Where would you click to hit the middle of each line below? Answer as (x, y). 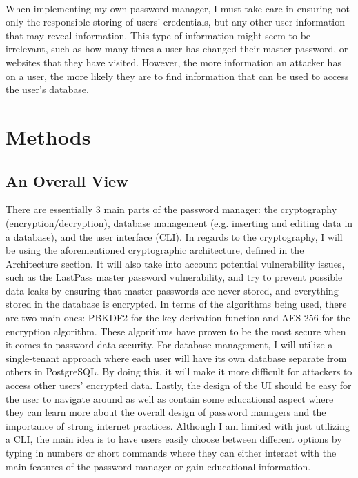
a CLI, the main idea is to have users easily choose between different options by (174, 439)
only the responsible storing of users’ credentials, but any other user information (176, 22)
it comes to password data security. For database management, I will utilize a (169, 345)
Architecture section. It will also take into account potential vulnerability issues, (175, 263)
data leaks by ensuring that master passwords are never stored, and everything (172, 290)
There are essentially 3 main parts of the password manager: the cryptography (171, 209)
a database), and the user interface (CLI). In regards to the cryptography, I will (174, 236)
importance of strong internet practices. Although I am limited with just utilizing (178, 425)
